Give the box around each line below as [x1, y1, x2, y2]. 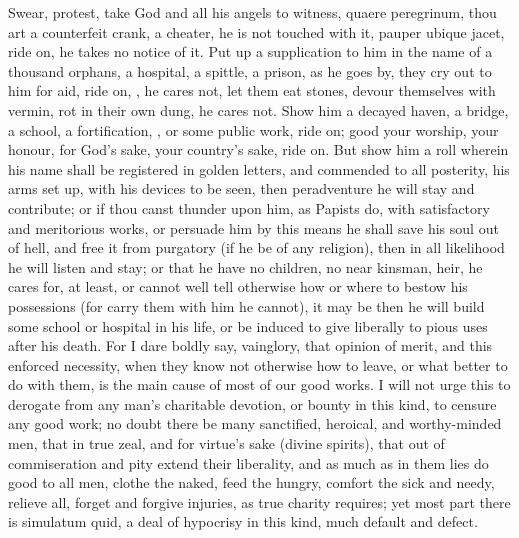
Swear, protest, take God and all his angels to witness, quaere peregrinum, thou [8, 2, 497, 22]
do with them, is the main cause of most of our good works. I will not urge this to [8, 374, 511, 395]
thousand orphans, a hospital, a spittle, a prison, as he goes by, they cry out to [8, 60, 492, 81]
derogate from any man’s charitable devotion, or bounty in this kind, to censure [8, 393, 497, 414]
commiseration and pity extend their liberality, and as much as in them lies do [8, 452, 489, 473]
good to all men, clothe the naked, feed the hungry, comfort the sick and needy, [8, 472, 495, 493]
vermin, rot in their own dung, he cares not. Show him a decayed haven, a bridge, [8, 99, 509, 120]
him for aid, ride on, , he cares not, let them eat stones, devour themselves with [8, 80, 496, 101]
